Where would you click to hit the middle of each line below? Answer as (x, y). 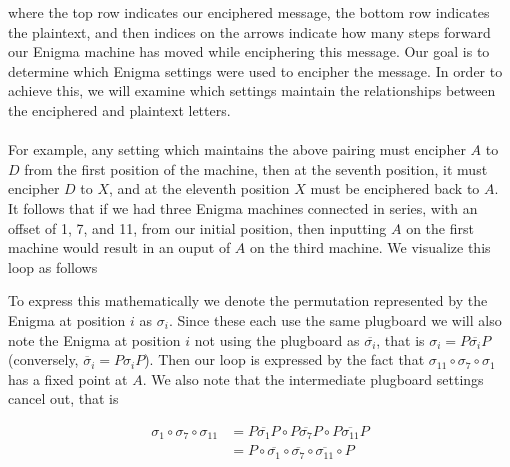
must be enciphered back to (395, 188)
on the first (440, 227)
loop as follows (53, 266)
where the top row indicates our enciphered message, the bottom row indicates (249, 12)
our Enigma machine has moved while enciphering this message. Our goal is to (249, 51)
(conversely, (43, 359)
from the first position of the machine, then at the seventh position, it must (256, 168)
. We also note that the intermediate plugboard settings (313, 378)
